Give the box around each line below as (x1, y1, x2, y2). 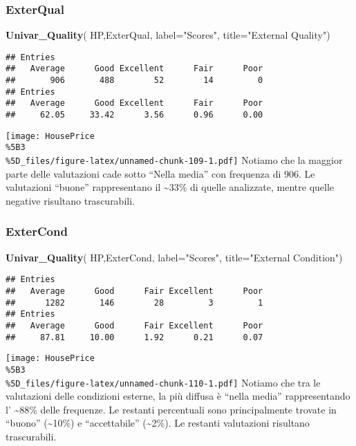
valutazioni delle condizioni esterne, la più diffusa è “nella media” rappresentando (6, 389, 350, 403)
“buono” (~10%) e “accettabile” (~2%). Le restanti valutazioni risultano (6, 416, 310, 430)
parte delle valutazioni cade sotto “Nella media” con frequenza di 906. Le (6, 166, 315, 180)
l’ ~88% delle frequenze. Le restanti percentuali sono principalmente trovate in (6, 402, 337, 416)
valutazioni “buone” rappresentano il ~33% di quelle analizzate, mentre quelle (6, 180, 335, 194)
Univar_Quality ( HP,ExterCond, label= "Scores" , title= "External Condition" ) (6, 250, 343, 264)
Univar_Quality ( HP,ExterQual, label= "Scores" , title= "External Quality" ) (6, 28, 330, 42)
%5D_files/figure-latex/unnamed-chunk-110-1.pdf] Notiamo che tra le (6, 375, 321, 389)
